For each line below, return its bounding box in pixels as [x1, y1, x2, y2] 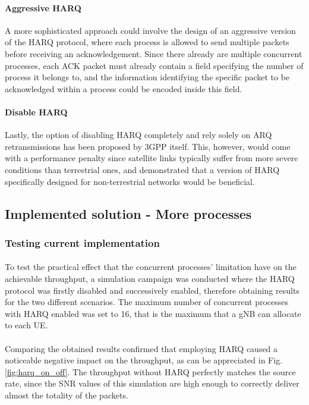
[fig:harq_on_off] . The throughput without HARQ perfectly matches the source [5, 365, 296, 378]
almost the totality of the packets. [5, 388, 128, 401]
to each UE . [5, 319, 48, 331]
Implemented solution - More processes [5, 204, 252, 222]
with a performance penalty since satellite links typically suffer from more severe [5, 152, 298, 164]
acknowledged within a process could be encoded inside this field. [5, 82, 242, 95]
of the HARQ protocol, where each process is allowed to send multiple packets [5, 36, 289, 48]
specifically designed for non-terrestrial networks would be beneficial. [5, 175, 255, 187]
